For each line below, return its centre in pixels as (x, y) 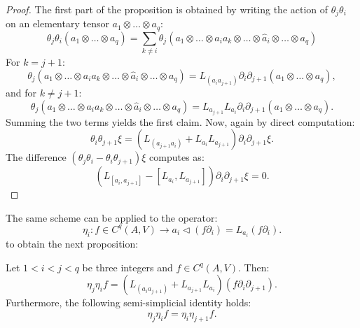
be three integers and (127, 267)
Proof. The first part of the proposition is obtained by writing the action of (167, 9)
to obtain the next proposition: (72, 244)
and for (21, 93)
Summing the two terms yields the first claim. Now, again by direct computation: (180, 121)
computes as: (177, 157)
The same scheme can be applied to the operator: (112, 217)
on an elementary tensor (57, 23)
